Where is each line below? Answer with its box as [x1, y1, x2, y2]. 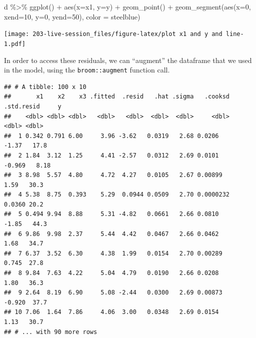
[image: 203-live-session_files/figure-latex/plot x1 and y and [4, 30, 222, 38]
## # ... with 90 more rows [4, 328, 97, 335]
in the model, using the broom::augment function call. [4, 64, 170, 75]
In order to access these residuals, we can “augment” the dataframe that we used [4, 54, 252, 65]
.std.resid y [4, 102, 61, 110]
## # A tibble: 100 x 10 [4, 83, 86, 90]
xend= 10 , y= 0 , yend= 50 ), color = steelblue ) [4, 11, 140, 21]
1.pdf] [4, 40, 25, 47]
